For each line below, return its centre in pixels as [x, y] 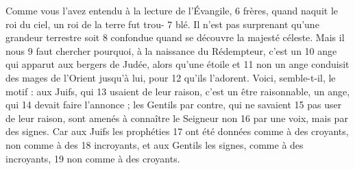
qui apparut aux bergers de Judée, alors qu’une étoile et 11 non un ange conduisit [177, 64]
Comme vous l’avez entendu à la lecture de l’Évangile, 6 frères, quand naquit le [172, 10]
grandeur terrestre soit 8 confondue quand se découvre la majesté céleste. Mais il [175, 37]
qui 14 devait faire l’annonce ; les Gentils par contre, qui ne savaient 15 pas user [174, 105]
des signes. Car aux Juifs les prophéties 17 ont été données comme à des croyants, [177, 131]
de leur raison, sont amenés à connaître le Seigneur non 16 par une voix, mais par [177, 118]
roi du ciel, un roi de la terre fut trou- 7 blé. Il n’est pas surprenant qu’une [162, 24]
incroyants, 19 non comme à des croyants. [93, 158]
